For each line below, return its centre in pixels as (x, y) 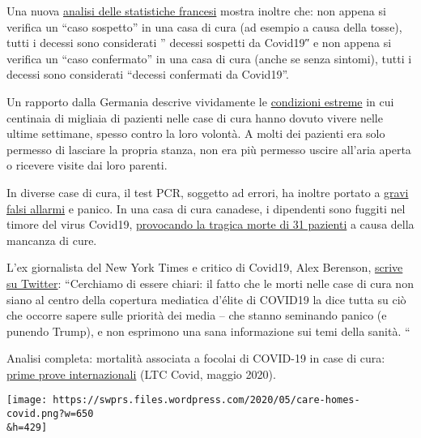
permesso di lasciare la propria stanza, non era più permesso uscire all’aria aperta (209, 149)
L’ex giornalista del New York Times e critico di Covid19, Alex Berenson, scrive (205, 267)
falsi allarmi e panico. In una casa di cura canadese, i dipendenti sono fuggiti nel (206, 208)
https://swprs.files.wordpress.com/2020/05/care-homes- (206, 400)
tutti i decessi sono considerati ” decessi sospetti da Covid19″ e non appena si (199, 43)
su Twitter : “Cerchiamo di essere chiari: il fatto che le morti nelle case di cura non (210, 283)
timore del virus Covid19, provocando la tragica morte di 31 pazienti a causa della (210, 224)
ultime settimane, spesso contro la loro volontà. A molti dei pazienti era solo (196, 133)
